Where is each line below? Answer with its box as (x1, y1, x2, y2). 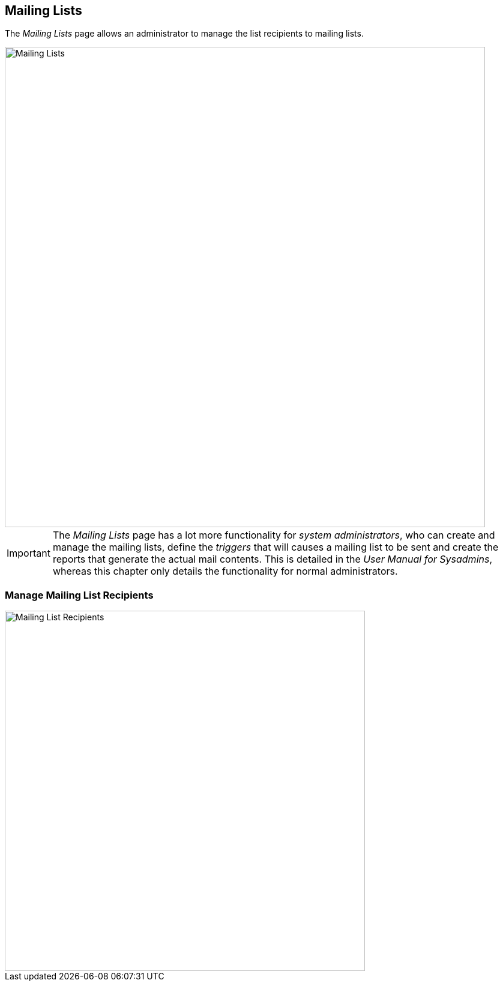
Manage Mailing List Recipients (5, 588, 154, 601)
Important (7, 547, 50, 560)
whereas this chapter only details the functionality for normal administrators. (52, 565, 398, 578)
